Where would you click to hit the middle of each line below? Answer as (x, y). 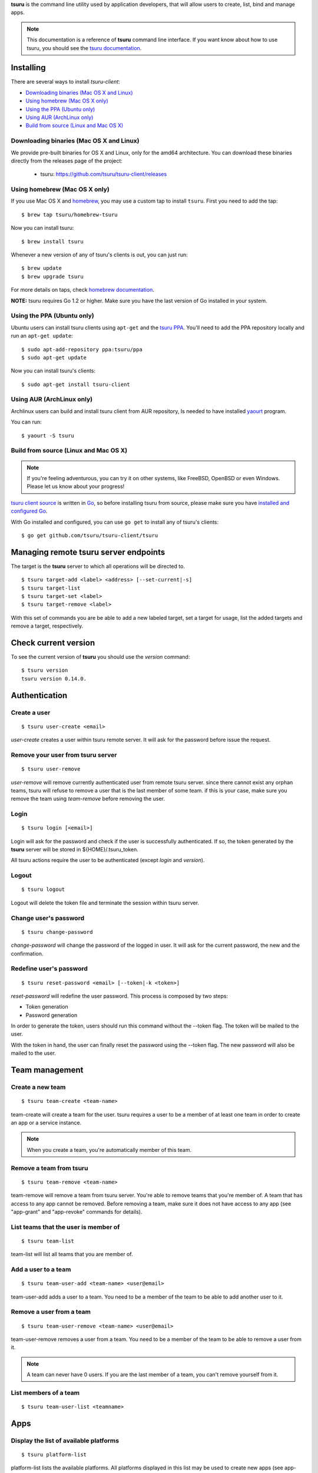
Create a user (31, 712)
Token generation (47, 1007)
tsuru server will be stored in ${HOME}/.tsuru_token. (74, 850)
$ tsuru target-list (51, 588)
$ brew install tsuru (52, 241)
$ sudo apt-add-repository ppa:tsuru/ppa (82, 349)
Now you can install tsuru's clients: (53, 371)
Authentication (39, 695)
